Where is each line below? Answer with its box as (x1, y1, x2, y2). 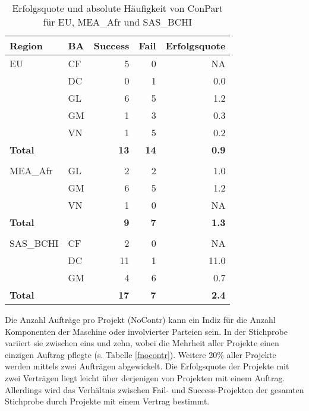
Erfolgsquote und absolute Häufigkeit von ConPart (12, 1, 223, 15)
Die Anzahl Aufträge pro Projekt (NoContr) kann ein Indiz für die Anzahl (5, 313, 276, 325)
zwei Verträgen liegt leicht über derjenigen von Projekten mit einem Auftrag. (5, 371, 285, 384)
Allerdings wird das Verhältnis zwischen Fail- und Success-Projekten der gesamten (5, 383, 304, 396)
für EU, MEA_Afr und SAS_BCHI (43, 15, 193, 29)
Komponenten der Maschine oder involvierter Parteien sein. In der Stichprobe (5, 325, 288, 337)
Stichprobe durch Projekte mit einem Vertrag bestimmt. (5, 395, 210, 407)
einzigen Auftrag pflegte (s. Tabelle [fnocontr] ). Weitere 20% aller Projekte (5, 348, 276, 360)
